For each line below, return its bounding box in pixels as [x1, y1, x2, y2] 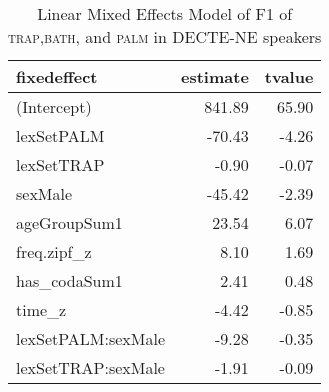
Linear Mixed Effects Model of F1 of [37, 2, 293, 25]
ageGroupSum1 [16, 211, 123, 234]
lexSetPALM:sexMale [16, 327, 165, 350]
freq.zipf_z [16, 240, 92, 263]
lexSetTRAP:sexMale [16, 356, 165, 379]
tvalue [264, 65, 314, 88]
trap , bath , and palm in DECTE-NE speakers [8, 25, 322, 48]
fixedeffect [16, 65, 98, 88]
